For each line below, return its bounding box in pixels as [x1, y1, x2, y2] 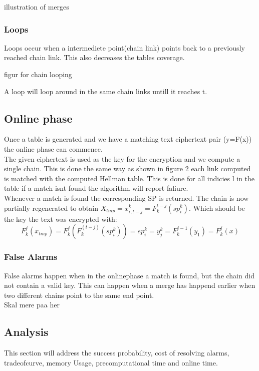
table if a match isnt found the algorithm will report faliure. [4, 183, 188, 193]
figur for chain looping [4, 69, 72, 79]
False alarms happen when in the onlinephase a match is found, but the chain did [4, 270, 254, 280]
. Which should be [189, 202, 245, 213]
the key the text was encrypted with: [4, 213, 117, 224]
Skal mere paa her [4, 299, 60, 310]
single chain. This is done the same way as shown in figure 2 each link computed [4, 163, 251, 174]
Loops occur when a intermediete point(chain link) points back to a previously [4, 42, 245, 53]
